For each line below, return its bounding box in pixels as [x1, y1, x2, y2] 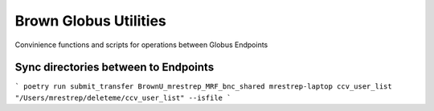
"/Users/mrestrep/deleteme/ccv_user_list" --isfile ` [14, 93, 231, 102]
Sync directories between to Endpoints [14, 61, 215, 74]
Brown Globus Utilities [14, 12, 166, 30]
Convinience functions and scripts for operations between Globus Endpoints [14, 40, 268, 50]
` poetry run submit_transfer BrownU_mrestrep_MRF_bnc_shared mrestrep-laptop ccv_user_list [14, 82, 393, 91]
